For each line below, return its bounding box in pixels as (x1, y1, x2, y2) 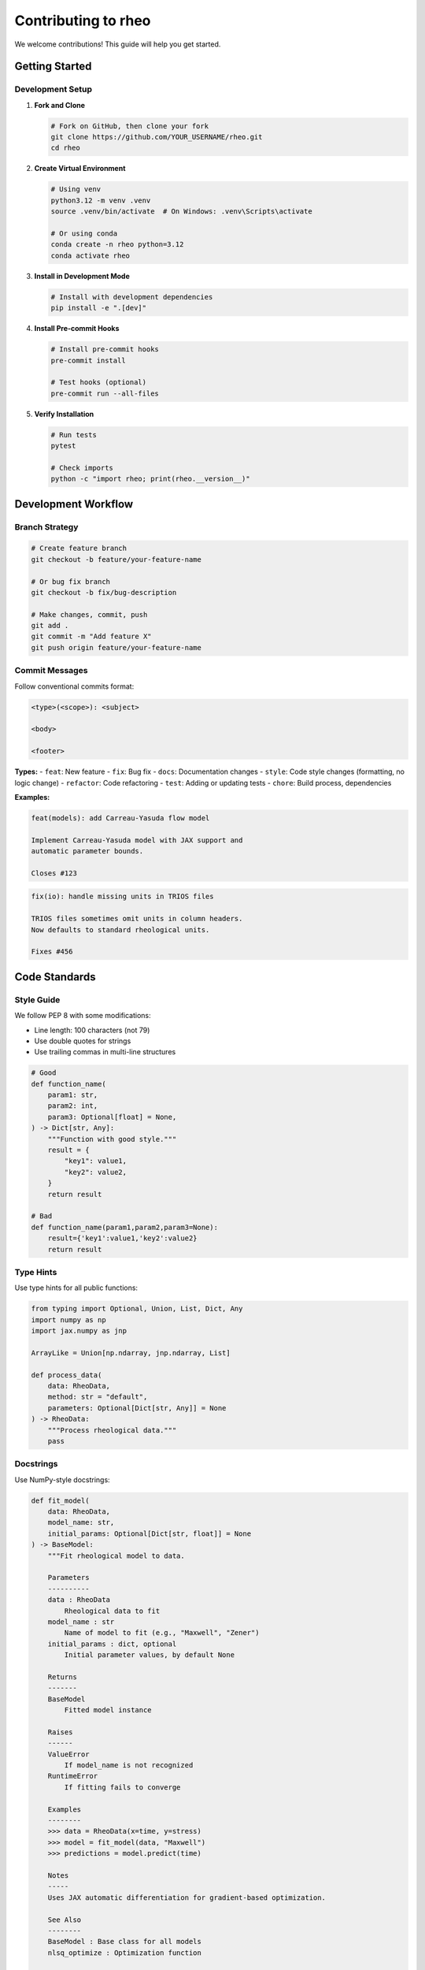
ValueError (47, 1749, 90, 1759)
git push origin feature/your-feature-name (31, 643, 202, 652)
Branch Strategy (14, 521, 79, 532)
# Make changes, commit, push (31, 610, 148, 619)
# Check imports (50, 463, 114, 472)
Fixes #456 (31, 947, 73, 957)
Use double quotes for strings (34, 1036, 131, 1046)
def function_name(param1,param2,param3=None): (31, 1222, 218, 1232)
